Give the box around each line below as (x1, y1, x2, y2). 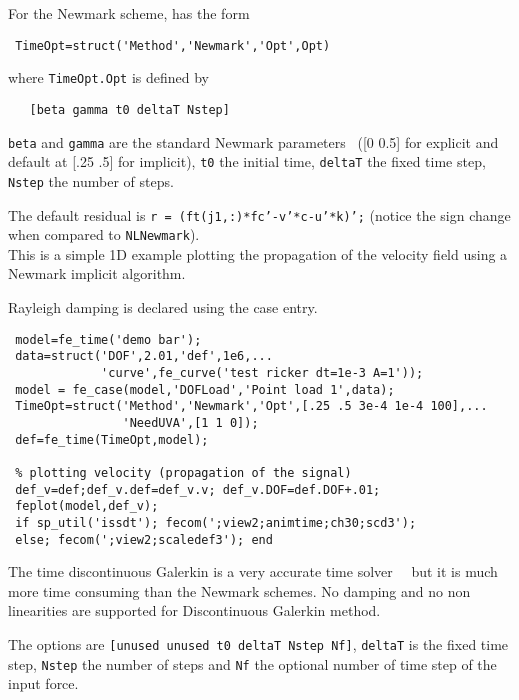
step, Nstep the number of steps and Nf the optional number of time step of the (8, 653, 497, 674)
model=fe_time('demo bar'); (15, 332, 202, 347)
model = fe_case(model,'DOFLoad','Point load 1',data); (15, 382, 395, 397)
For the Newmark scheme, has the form (8, 3, 250, 23)
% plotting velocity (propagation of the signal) (15, 465, 352, 480)
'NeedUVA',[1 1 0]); (122, 415, 259, 430)
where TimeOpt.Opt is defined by (8, 67, 209, 88)
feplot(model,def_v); (15, 499, 159, 514)
